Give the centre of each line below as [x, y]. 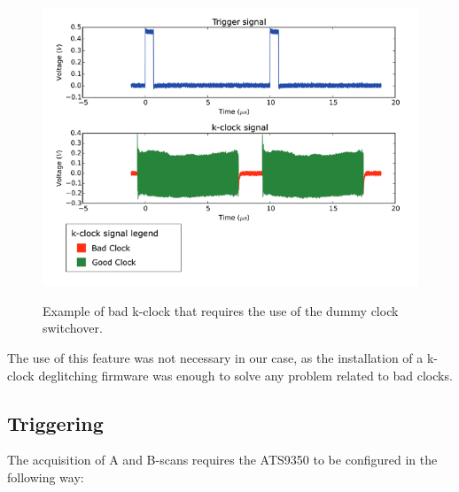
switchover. [73, 328]
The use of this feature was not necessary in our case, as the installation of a [215, 358]
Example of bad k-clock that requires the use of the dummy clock [221, 310]
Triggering [55, 423]
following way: [46, 477]
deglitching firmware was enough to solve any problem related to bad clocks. [245, 375]
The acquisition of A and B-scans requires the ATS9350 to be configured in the [222, 460]
